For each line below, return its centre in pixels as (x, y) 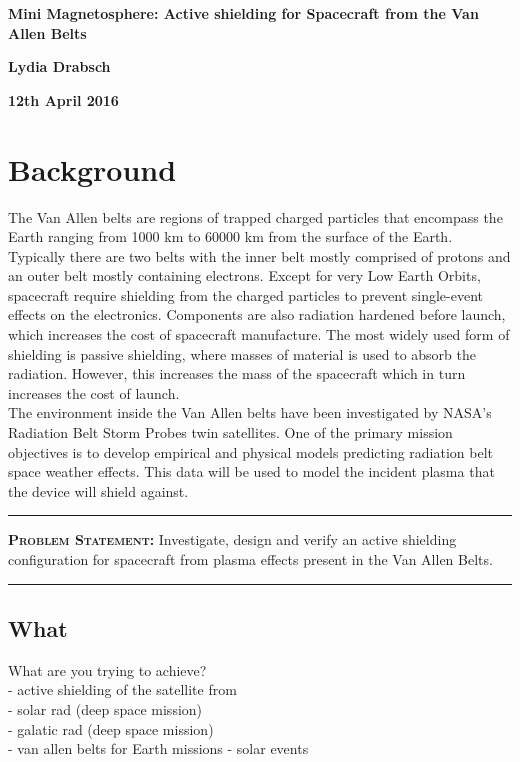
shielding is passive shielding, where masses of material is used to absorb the (242, 353)
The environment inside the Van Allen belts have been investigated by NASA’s (250, 412)
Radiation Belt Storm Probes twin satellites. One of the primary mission (230, 432)
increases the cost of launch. (94, 392)
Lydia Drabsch (59, 66)
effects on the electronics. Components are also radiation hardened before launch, (257, 314)
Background (92, 168)
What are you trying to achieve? (107, 669)
